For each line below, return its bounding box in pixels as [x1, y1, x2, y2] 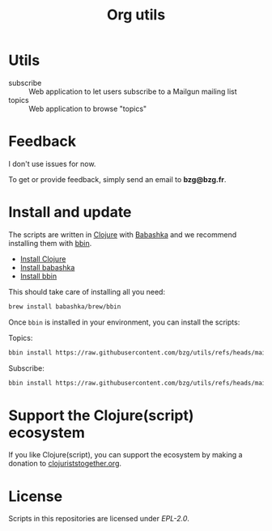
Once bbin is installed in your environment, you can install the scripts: [8, 317, 240, 327]
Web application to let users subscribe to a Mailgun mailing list [28, 87, 237, 96]
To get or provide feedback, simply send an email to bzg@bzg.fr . [8, 174, 227, 184]
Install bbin [19, 271, 57, 281]
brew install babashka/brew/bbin [8, 302, 121, 311]
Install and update [8, 203, 132, 222]
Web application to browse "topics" [28, 104, 147, 113]
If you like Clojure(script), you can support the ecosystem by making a [8, 450, 243, 460]
